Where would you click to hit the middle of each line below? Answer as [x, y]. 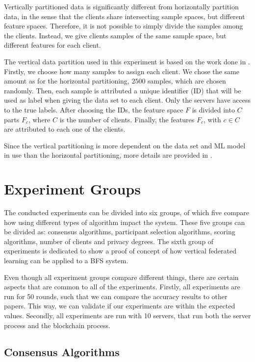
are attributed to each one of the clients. [65, 129]
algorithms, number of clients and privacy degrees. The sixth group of [109, 241]
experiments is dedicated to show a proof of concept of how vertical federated [120, 251]
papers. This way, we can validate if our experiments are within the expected [120, 306]
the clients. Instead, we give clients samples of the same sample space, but [115, 35]
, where [39, 119]
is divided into [213, 109]
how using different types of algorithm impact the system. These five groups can [125, 222]
